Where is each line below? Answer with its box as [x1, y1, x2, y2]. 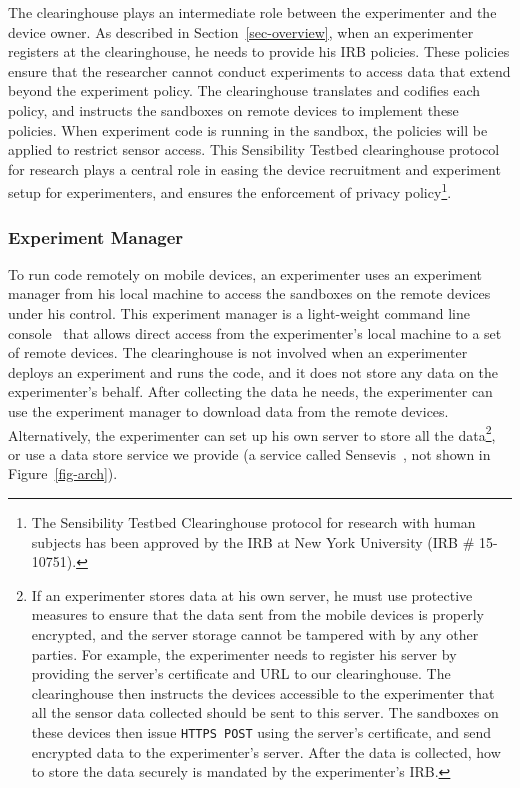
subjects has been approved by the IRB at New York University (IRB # [31, 531, 475, 552]
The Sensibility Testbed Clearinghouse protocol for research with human [31, 512, 476, 532]
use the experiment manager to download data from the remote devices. [8, 400, 449, 421]
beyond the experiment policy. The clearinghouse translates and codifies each [8, 80, 481, 101]
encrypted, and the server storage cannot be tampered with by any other [31, 623, 479, 644]
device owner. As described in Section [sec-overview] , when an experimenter [8, 21, 474, 42]
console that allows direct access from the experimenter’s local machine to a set [8, 322, 502, 343]
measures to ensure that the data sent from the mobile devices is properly [31, 604, 484, 625]
